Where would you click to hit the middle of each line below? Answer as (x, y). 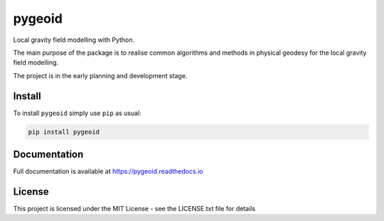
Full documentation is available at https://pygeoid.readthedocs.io (108, 171)
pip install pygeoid (64, 132)
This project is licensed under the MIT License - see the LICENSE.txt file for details (134, 209)
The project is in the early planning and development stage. (100, 75)
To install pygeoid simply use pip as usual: (77, 113)
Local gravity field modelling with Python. (74, 40)
